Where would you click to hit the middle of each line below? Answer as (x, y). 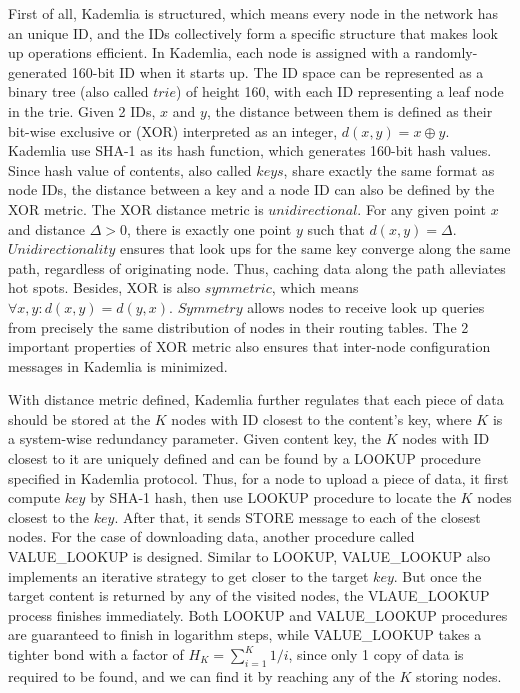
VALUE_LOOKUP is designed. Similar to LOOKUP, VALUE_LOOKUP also (249, 556)
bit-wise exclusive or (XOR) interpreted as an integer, (173, 130)
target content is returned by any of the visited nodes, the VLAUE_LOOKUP (249, 595)
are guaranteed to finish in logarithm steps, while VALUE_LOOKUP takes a (245, 634)
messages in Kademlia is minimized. (118, 365)
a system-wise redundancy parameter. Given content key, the (194, 438)
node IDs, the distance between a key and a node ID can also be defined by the (251, 189)
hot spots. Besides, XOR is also (104, 287)
